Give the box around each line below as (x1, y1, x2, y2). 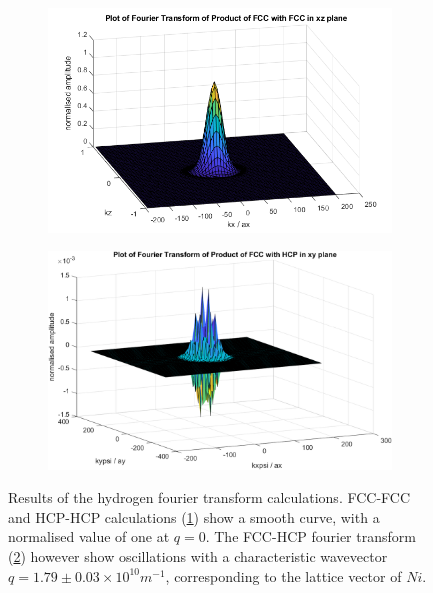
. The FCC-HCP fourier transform (205, 526, 416, 547)
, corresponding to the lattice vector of (165, 565, 402, 586)
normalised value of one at (8, 526, 170, 547)
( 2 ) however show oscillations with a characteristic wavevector (8, 546, 388, 567)
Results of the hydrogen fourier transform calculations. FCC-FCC (8, 487, 411, 508)
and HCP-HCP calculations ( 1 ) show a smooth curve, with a (8, 506, 380, 527)
